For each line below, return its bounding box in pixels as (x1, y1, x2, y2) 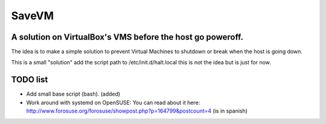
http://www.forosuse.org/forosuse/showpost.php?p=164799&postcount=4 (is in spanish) (26, 107, 248, 114)
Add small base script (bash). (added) (26, 90, 121, 98)
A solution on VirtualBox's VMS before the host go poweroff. (11, 32, 244, 42)
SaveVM (11, 9, 54, 22)
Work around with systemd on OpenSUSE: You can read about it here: (26, 99, 200, 106)
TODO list (11, 75, 48, 85)
